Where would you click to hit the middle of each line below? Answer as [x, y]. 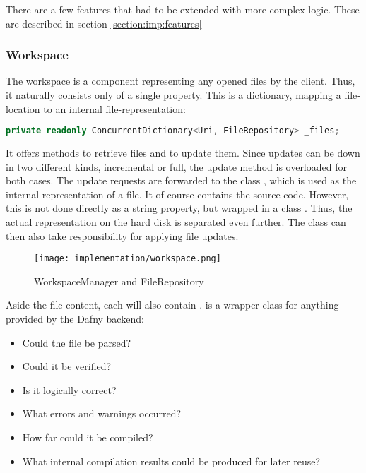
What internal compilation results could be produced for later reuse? [171, 461]
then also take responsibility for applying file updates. [122, 235]
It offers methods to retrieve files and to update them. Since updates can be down [183, 153]
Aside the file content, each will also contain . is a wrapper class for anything [172, 305]
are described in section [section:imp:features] [104, 23]
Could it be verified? [67, 366]
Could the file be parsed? [77, 342]
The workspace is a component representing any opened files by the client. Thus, [181, 81]
